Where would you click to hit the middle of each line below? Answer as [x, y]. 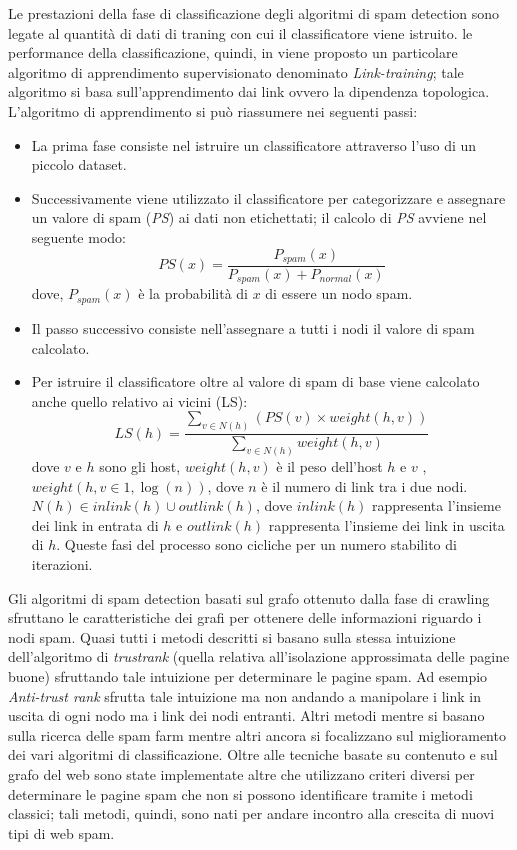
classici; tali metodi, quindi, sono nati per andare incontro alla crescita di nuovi [251, 813]
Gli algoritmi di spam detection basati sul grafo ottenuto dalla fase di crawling [249, 597]
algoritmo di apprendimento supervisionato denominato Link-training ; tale [236, 71]
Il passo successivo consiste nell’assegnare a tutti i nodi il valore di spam [253, 327]
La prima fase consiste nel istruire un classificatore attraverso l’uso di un [254, 144]
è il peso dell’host [329, 466]
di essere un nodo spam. [339, 293]
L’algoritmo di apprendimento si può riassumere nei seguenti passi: [213, 110]
